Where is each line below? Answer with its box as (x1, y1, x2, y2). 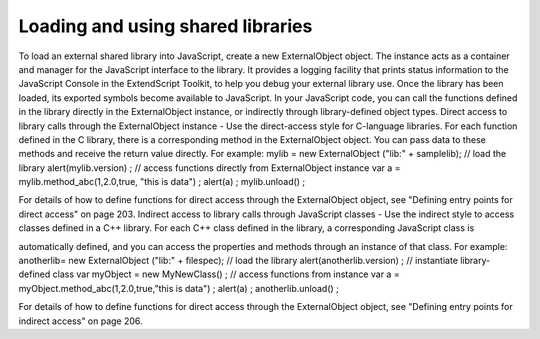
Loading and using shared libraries (18, 15, 313, 37)
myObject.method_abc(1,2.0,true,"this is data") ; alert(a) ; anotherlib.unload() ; (18, 282, 340, 294)
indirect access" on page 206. (18, 315, 144, 327)
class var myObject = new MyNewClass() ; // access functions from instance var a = (52, 268, 400, 280)
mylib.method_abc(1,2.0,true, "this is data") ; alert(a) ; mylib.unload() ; (18, 176, 306, 188)
